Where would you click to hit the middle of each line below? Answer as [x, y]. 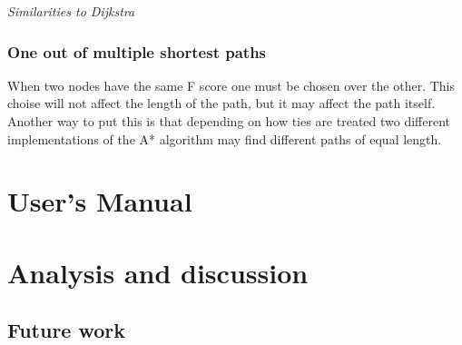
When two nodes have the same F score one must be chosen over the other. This [231, 85]
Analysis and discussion [158, 272]
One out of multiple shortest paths [137, 51]
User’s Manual [100, 201]
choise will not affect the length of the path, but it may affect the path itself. [221, 103]
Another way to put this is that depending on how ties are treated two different [229, 121]
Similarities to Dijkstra [71, 11]
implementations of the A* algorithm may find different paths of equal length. [225, 138]
